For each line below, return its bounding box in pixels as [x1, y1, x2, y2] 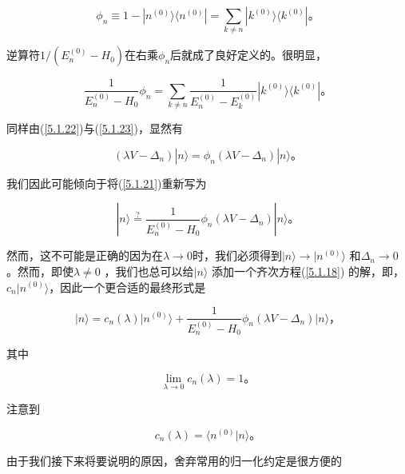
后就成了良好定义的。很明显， [170, 46, 328, 63]
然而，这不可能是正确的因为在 [6, 247, 163, 264]
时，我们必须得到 [192, 247, 282, 264]
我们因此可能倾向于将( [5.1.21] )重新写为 [6, 174, 207, 191]
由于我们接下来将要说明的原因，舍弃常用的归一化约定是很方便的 [6, 452, 342, 468]
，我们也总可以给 [104, 262, 194, 279]
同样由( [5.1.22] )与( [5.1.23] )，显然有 [6, 120, 183, 137]
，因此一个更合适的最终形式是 [49, 278, 206, 295]
